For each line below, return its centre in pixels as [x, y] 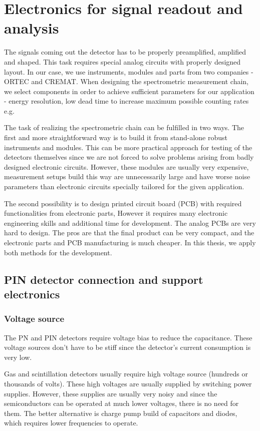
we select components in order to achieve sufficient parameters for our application [129, 91]
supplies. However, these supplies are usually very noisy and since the [111, 393]
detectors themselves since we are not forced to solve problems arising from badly [129, 157]
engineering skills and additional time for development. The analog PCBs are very [130, 223]
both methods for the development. [58, 252]
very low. [18, 357]
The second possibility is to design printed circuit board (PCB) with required [123, 203]
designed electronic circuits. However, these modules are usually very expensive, [126, 166]
